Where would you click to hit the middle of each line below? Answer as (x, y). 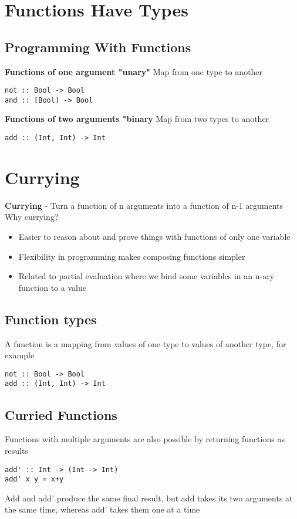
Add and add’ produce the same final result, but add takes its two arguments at (149, 498)
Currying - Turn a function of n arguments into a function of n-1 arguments (144, 205)
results (16, 450)
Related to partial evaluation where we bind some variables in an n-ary (146, 276)
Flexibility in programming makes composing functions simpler (132, 256)
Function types (51, 319)
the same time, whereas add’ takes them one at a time (102, 509)
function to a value (52, 287)
